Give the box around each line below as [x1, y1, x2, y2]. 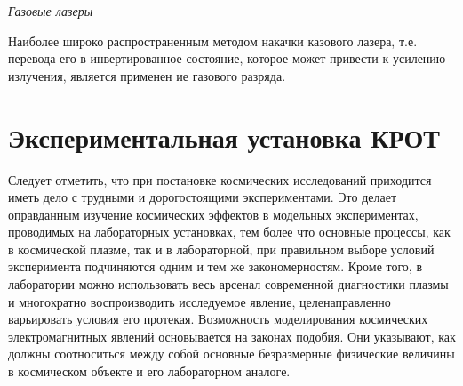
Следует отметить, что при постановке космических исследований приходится [8, 170, 432, 189]
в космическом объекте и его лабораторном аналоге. [8, 362, 291, 381]
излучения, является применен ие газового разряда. [8, 66, 286, 84]
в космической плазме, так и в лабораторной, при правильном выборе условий [8, 239, 435, 258]
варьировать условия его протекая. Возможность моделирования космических [8, 310, 428, 328]
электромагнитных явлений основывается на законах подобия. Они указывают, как [8, 326, 456, 345]
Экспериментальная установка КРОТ [8, 118, 440, 155]
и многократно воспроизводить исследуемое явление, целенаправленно [8, 292, 391, 310]
